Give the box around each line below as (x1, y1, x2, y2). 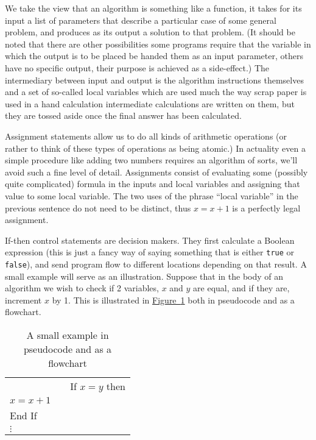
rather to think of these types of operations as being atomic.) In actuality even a (5, 141, 306, 154)
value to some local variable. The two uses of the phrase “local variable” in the (5, 189, 298, 202)
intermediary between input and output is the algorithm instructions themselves (5, 73, 304, 86)
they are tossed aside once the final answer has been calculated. (5, 109, 242, 122)
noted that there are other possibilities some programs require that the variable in (5, 37, 311, 50)
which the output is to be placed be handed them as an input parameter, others (5, 49, 303, 62)
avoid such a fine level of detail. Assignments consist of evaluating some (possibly (5, 165, 308, 178)
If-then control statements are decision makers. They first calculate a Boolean (5, 233, 295, 246)
